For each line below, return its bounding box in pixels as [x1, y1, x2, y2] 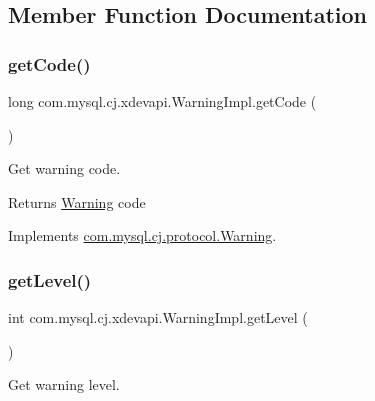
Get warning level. [8, 374, 120, 395]
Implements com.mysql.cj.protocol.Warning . [8, 225, 277, 246]
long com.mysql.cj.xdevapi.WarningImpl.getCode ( [8, 91, 317, 111]
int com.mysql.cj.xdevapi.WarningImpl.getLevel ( [8, 307, 308, 328]
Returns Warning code [8, 191, 146, 212]
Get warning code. [8, 158, 121, 179]
